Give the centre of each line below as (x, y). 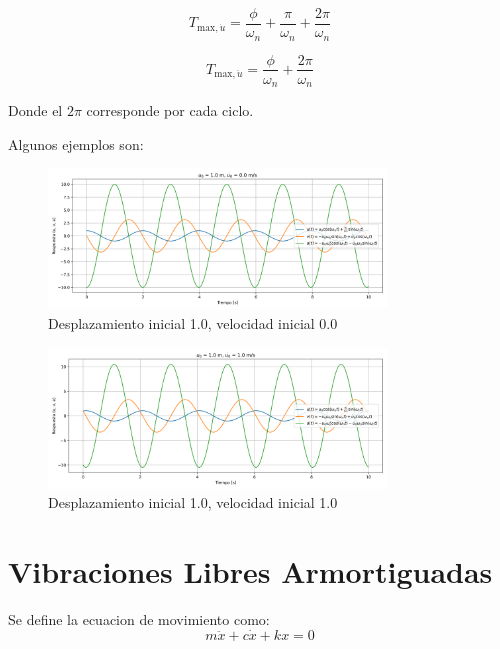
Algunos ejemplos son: (76, 143)
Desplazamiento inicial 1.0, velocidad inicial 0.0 (193, 322)
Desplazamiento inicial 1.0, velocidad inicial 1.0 (193, 502)
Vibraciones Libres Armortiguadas (250, 570)
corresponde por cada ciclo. (170, 110)
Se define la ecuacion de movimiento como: (139, 618)
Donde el (35, 110)
